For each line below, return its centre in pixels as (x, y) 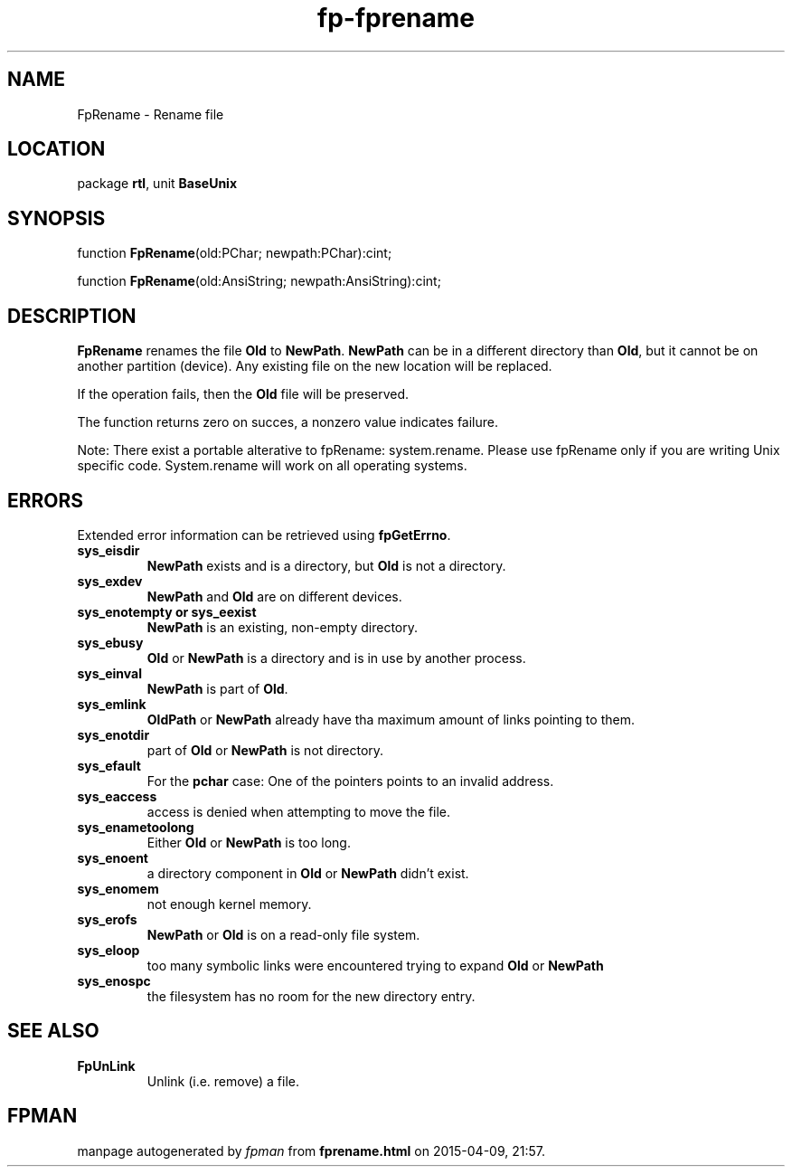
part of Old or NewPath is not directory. (265, 750)
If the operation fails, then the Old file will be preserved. (243, 394)
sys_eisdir (108, 550)
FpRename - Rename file (151, 114)
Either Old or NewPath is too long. (249, 842)
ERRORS (46, 500)
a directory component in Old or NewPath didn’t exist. (308, 873)
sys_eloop (108, 950)
